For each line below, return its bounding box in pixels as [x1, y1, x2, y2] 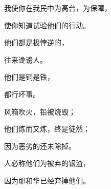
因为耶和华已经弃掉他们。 [4, 175, 90, 185]
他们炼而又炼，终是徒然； [4, 123, 90, 134]
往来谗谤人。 [4, 54, 47, 65]
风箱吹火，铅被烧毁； [4, 106, 76, 117]
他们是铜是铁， [4, 71, 54, 82]
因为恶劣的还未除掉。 [4, 140, 76, 151]
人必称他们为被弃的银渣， [4, 158, 90, 168]
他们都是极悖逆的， [4, 37, 69, 48]
